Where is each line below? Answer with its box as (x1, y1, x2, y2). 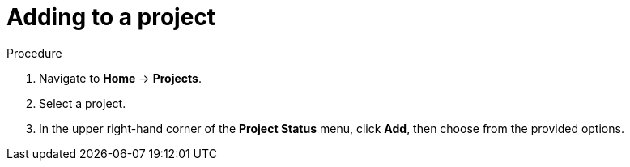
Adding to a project (6, 3, 216, 31)
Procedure (6, 45, 62, 60)
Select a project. (39, 96, 126, 110)
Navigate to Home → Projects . (39, 71, 202, 85)
